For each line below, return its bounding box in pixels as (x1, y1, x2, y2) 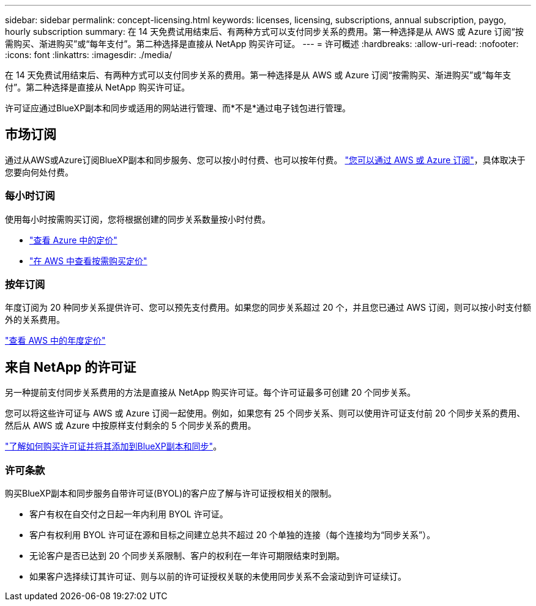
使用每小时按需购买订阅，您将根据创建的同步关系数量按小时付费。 (5, 213, 270, 224)
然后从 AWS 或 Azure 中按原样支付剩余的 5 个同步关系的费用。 (5, 420, 256, 431)
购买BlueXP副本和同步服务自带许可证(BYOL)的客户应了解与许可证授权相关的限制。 (5, 487, 337, 498)
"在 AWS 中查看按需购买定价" (29, 255, 147, 266)
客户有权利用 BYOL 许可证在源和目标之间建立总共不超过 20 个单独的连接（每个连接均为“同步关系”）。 (29, 529, 436, 540)
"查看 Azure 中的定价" (29, 234, 117, 245)
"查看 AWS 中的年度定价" (5, 335, 106, 346)
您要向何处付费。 (5, 166, 73, 177)
